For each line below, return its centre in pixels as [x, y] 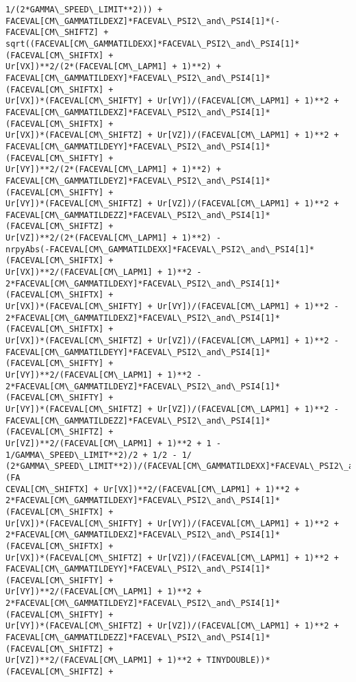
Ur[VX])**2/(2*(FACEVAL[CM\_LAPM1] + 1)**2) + [113, 67]
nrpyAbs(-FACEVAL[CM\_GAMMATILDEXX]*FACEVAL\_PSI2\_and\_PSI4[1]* [160, 249]
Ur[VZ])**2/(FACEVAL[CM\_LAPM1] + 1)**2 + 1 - [113, 443]
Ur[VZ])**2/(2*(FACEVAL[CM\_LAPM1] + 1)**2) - [113, 238]
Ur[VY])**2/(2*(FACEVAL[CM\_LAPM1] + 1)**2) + [113, 170]
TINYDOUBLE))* [238, 660]
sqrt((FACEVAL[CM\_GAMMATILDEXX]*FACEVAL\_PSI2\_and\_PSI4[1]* [153, 44]
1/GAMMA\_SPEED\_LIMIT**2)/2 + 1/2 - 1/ [99, 455]
